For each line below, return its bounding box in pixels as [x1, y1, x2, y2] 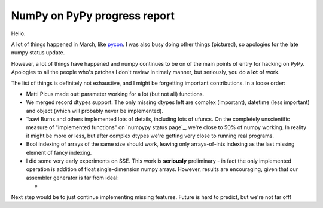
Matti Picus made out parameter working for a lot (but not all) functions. [26, 90, 205, 97]
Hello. [11, 30, 26, 37]
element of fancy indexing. [26, 149, 92, 156]
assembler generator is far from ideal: [26, 174, 119, 181]
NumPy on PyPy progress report [11, 9, 175, 22]
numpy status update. [11, 49, 65, 56]
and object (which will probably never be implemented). [26, 107, 164, 114]
